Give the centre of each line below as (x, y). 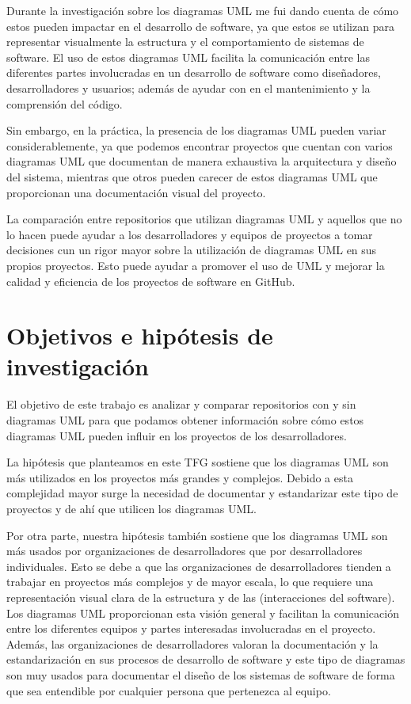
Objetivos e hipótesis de (140, 335)
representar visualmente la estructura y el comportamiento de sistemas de (185, 42)
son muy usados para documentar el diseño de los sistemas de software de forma (201, 674)
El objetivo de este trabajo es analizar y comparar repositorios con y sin (181, 404)
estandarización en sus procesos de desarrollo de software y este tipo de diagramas (206, 659)
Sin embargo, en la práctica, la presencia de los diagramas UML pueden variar (196, 130)
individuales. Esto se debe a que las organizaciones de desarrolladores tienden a (199, 566)
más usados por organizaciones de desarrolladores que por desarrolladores (185, 551)
